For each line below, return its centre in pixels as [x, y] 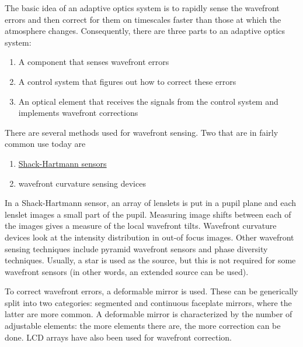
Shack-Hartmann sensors [62, 163]
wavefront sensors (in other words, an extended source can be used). [127, 271]
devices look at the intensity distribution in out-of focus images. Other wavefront [149, 237]
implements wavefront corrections [78, 113]
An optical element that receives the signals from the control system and [148, 101]
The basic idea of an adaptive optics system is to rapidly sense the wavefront [142, 8]
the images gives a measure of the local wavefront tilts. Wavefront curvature [141, 226]
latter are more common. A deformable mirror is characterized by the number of [149, 314]
